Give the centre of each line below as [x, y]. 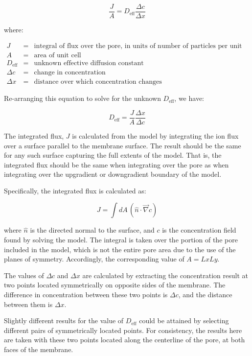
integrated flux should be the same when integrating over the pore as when [116, 164]
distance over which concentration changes [98, 82]
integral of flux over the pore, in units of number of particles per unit [138, 46]
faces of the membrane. [39, 349]
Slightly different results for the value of [64, 320]
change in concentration [70, 73]
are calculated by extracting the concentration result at [165, 275]
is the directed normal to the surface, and [92, 230]
